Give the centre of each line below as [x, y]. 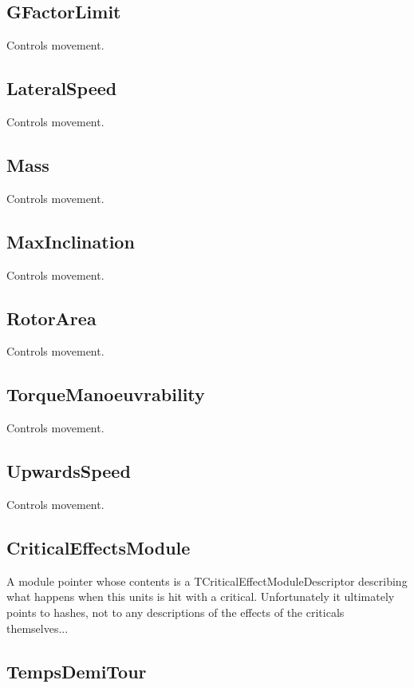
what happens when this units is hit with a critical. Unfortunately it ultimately [201, 597]
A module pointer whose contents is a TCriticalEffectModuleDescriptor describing [207, 581]
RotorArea [51, 318]
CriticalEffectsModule [99, 547]
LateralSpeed [62, 88]
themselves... [37, 628]
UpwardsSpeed [69, 471]
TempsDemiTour [77, 671]
